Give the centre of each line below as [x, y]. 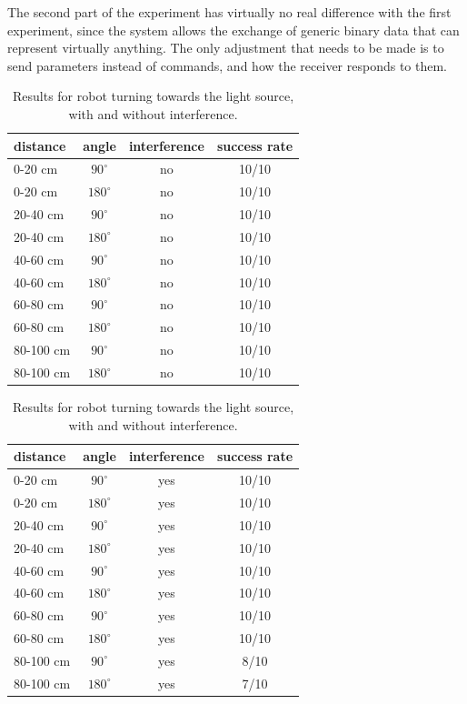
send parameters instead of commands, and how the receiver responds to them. [228, 65]
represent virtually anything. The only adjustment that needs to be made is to [226, 48]
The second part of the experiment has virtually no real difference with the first [229, 12]
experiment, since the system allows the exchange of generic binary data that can [233, 30]
